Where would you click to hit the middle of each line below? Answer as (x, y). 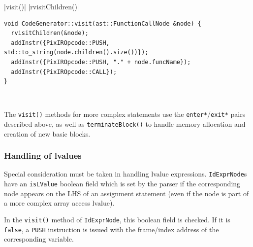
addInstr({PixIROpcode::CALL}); (64, 72)
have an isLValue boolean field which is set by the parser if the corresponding (122, 184)
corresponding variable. (39, 239)
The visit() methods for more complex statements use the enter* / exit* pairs (125, 114)
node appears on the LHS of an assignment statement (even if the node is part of (126, 193)
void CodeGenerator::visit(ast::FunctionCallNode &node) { (103, 23)
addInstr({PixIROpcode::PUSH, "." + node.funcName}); (101, 62)
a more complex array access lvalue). (59, 203)
